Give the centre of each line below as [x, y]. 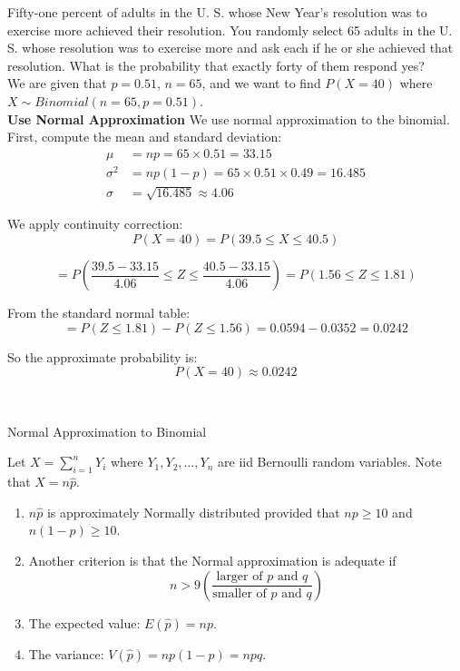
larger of [240, 577]
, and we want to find [261, 83]
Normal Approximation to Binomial [107, 431]
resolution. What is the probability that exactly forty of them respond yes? [216, 65]
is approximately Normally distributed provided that [193, 512]
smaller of [240, 594]
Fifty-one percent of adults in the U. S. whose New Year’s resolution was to [217, 12]
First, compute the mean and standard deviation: [145, 137]
